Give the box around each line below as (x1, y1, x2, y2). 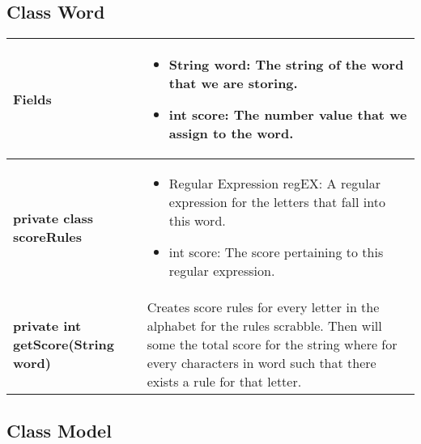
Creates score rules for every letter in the (147, 298, 380, 317)
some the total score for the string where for (147, 335, 398, 354)
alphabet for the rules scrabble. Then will (147, 316, 382, 336)
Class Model (6, 417, 112, 442)
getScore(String (13, 335, 115, 354)
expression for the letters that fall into (168, 192, 385, 212)
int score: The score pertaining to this (168, 243, 384, 262)
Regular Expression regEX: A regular (168, 174, 381, 193)
